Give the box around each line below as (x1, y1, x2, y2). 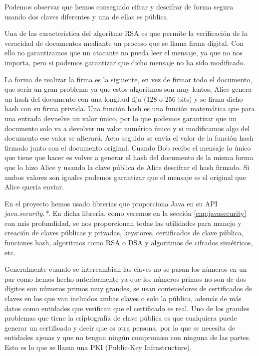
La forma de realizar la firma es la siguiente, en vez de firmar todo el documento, (4, 74, 253, 84)
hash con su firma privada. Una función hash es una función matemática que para (4, 103, 255, 114)
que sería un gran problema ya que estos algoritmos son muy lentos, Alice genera (4, 84, 252, 94)
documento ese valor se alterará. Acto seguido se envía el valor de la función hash (4, 133, 254, 143)
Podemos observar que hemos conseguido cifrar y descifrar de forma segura (4, 1, 234, 11)
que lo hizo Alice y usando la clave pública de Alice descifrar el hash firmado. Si (4, 162, 250, 172)
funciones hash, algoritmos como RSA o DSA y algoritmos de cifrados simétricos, (4, 237, 253, 248)
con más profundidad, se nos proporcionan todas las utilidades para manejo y (4, 217, 242, 228)
